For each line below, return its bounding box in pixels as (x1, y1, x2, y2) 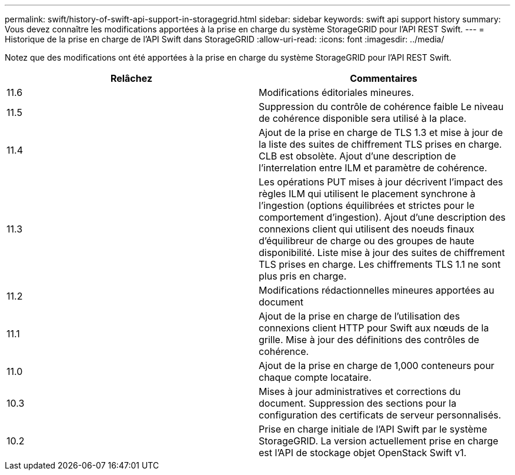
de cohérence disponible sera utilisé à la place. (259, 112, 467, 124)
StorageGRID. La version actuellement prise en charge (259, 435, 499, 447)
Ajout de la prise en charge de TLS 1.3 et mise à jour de (259, 127, 503, 138)
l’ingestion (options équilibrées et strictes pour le (259, 200, 474, 211)
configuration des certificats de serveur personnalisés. (259, 409, 501, 421)
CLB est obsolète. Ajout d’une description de (259, 150, 456, 162)
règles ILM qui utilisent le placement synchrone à (259, 188, 476, 200)
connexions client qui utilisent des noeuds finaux (259, 223, 474, 235)
